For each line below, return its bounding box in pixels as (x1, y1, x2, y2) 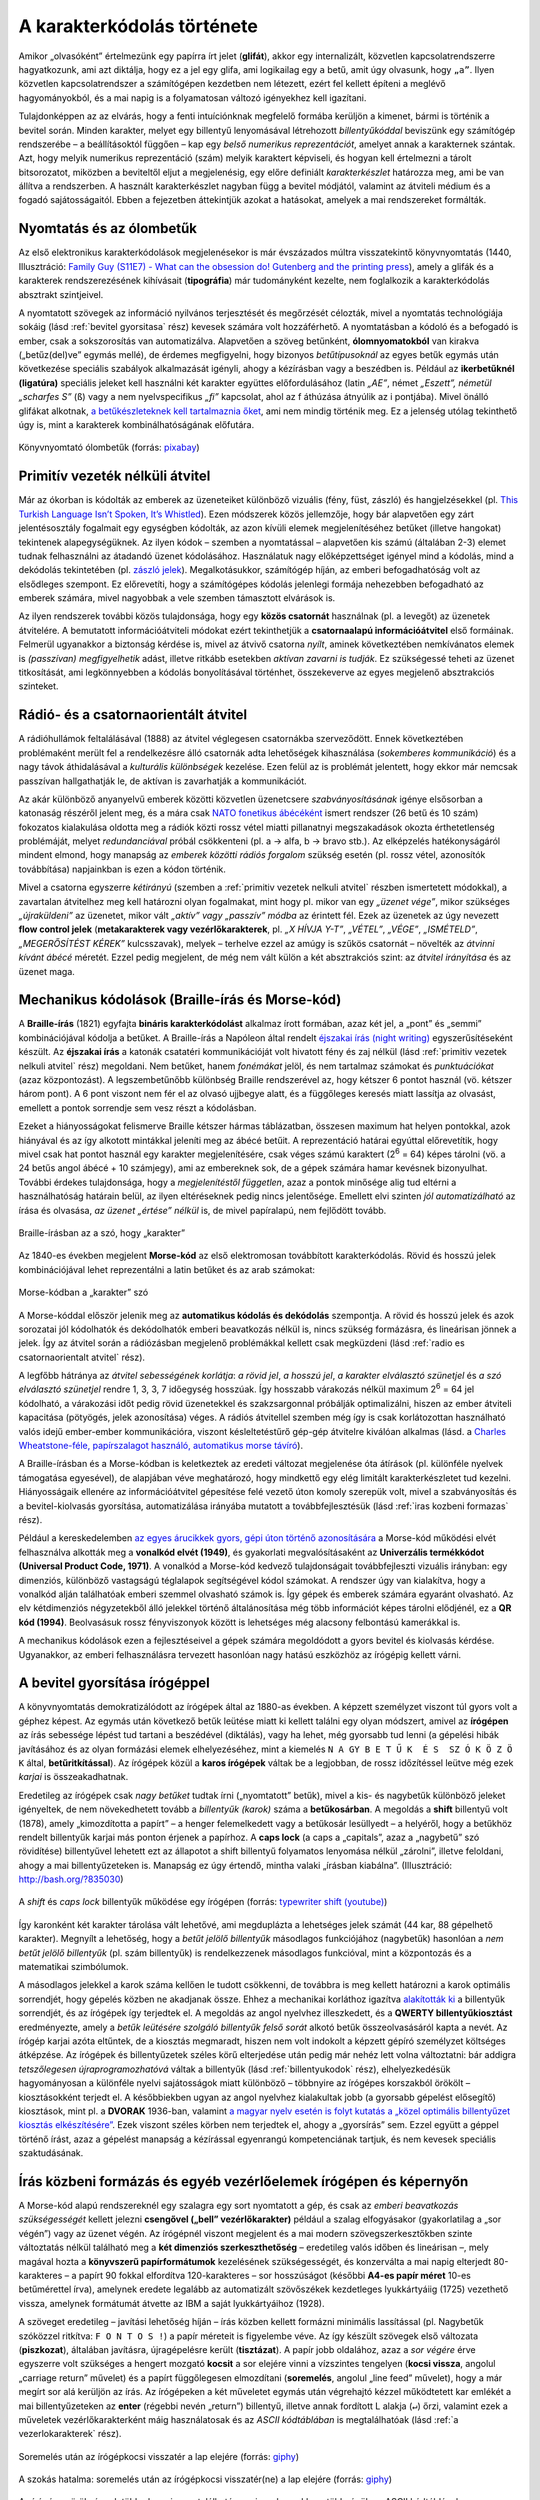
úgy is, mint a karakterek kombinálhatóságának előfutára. (18, 419, 255, 431)
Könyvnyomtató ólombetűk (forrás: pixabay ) (18, 441, 200, 454)
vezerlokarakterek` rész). (18, 2428, 122, 2440)
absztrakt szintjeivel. (18, 288, 104, 300)
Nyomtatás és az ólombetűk (18, 220, 197, 237)
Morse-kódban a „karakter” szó (18, 1286, 149, 1299)
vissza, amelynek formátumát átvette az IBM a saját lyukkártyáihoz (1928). (18, 2297, 325, 2309)
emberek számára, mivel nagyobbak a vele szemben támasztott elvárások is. (18, 592, 336, 604)
